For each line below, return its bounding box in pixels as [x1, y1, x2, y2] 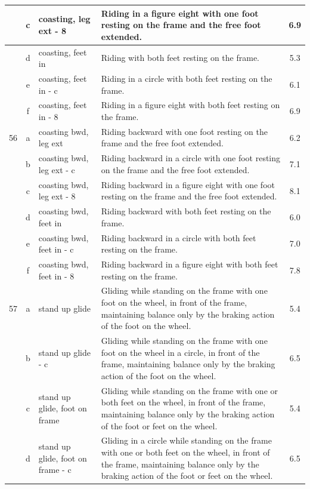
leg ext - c [38, 163, 75, 176]
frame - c [38, 463, 72, 476]
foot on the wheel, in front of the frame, [101, 296, 247, 309]
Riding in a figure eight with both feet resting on [101, 99, 280, 111]
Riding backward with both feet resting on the [101, 205, 271, 217]
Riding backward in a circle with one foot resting [101, 152, 281, 164]
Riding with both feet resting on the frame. [101, 51, 259, 64]
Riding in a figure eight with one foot [101, 7, 259, 19]
